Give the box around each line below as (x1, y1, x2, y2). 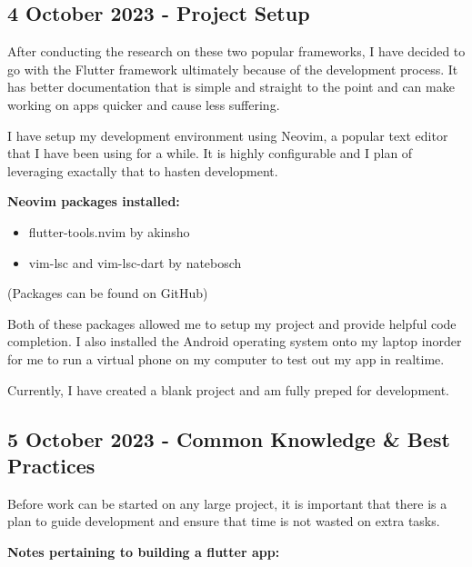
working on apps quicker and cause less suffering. (7, 94, 280, 114)
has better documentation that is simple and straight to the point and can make (7, 77, 455, 96)
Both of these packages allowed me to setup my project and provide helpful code (7, 313, 457, 333)
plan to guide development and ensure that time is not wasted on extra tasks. (7, 512, 440, 531)
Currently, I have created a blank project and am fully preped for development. (7, 380, 449, 399)
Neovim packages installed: (7, 192, 180, 211)
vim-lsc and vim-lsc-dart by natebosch (28, 253, 242, 272)
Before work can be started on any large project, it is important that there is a (7, 493, 447, 512)
